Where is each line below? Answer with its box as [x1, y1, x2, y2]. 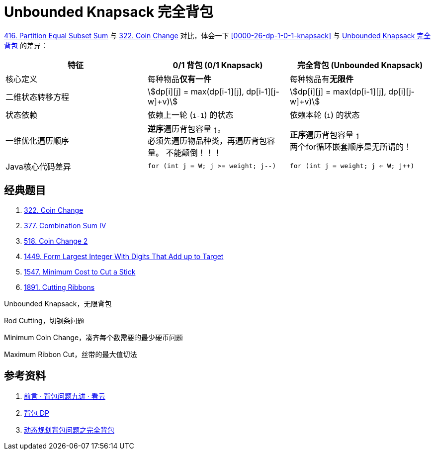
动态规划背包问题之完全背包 [24, 426, 114, 435]
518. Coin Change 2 [24, 236, 88, 245]
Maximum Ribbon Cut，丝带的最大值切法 [4, 350, 137, 359]
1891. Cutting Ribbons [24, 282, 95, 291]
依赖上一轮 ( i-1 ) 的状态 [147, 109, 234, 120]
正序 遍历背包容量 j [289, 129, 360, 140]
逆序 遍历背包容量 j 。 [147, 123, 226, 134]
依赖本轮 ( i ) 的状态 [289, 109, 360, 120]
